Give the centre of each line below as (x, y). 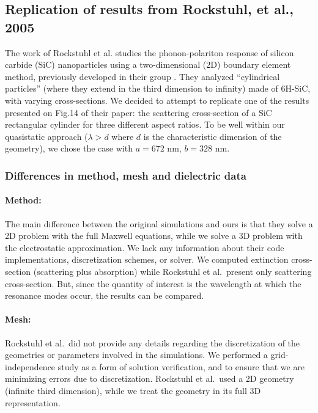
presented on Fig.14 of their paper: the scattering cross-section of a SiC (139, 112)
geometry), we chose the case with (69, 148)
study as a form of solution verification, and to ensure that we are (181, 366)
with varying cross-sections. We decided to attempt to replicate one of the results (157, 100)
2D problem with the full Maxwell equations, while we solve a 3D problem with (154, 236)
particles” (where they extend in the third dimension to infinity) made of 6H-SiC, (158, 88)
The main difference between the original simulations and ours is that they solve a (159, 223)
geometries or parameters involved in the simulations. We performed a (136, 355)
